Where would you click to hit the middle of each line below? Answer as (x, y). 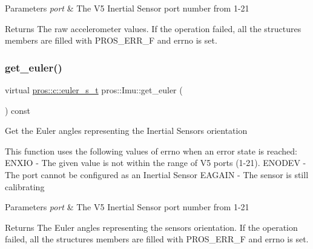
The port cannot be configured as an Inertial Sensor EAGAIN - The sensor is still (157, 174)
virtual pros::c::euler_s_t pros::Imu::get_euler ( (94, 90)
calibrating (25, 186)
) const (18, 110)
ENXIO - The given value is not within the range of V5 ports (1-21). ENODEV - (156, 163)
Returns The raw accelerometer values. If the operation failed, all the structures (153, 28)
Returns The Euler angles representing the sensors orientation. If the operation (151, 227)
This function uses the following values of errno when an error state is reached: (151, 151)
